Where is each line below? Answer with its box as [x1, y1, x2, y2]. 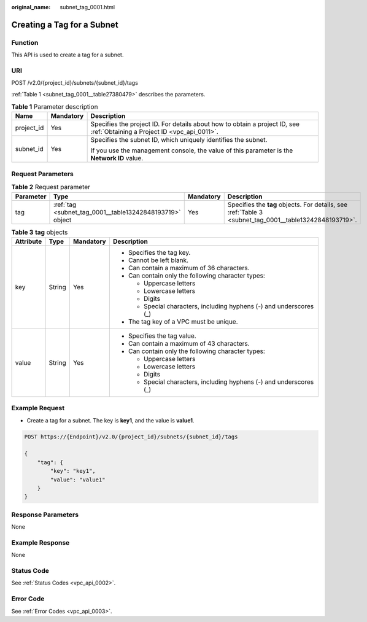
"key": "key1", [50, 467, 96, 475]
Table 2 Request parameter [11, 183, 90, 192]
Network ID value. [90, 154, 144, 163]
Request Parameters [11, 169, 74, 178]
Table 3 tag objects [11, 228, 68, 236]
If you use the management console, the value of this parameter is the [90, 146, 293, 155]
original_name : [11, 4, 51, 10]
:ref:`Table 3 [227, 208, 263, 216]
